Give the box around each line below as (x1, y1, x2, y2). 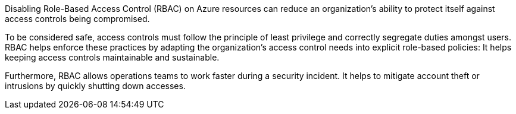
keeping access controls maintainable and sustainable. (5, 52, 220, 62)
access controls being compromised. (5, 14, 150, 24)
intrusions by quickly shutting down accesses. (5, 81, 186, 91)
